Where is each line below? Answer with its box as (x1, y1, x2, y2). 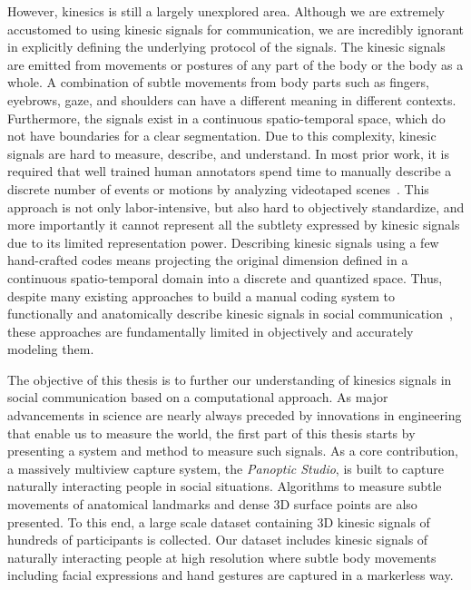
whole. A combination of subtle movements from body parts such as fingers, (7, 73, 429, 92)
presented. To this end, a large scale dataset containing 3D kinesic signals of (7, 512, 430, 531)
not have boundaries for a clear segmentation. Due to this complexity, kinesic (7, 126, 437, 145)
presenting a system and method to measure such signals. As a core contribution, (7, 441, 458, 460)
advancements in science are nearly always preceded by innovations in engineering (7, 406, 462, 425)
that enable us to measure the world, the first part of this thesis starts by (7, 423, 416, 442)
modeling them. (7, 339, 94, 359)
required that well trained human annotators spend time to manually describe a (7, 162, 452, 181)
